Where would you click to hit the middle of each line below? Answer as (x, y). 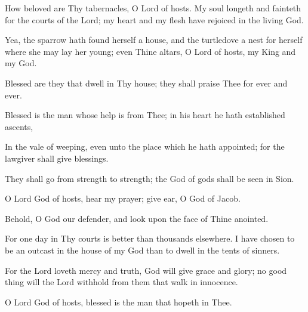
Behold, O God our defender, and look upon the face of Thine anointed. (137, 218)
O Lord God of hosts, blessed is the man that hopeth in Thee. (118, 302)
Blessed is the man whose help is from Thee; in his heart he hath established (145, 115)
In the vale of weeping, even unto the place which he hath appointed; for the (145, 146)
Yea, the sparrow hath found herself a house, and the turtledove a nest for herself (154, 40)
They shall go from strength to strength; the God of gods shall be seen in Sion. (150, 178)
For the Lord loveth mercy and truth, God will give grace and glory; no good (146, 270)
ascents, (19, 126)
